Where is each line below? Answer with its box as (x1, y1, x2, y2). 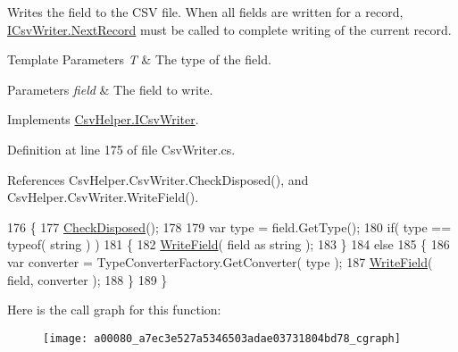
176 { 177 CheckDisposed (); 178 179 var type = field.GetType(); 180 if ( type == (7, 217, 452, 236)
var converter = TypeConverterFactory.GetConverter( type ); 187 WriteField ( (7, 252, 433, 271)
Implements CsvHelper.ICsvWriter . (7, 110, 199, 129)
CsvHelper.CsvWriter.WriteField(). (7, 188, 199, 206)
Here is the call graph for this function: (7, 300, 221, 319)
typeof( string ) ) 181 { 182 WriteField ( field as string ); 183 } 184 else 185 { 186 (7, 235, 450, 254)
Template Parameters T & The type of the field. (7, 50, 271, 69)
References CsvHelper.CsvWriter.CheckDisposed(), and (7, 170, 309, 189)
